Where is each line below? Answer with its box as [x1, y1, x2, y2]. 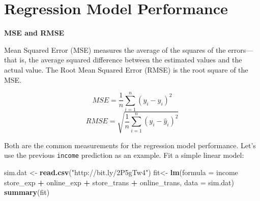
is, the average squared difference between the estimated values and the [19, 54, 242, 65]
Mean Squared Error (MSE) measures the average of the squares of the [4, 44, 226, 55]
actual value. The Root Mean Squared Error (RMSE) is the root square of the [4, 64, 248, 75]
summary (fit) [4, 187, 50, 197]
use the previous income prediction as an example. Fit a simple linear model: [4, 150, 244, 160]
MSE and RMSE [4, 27, 65, 38]
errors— [228, 44, 253, 55]
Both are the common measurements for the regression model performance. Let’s [4, 140, 256, 150]
